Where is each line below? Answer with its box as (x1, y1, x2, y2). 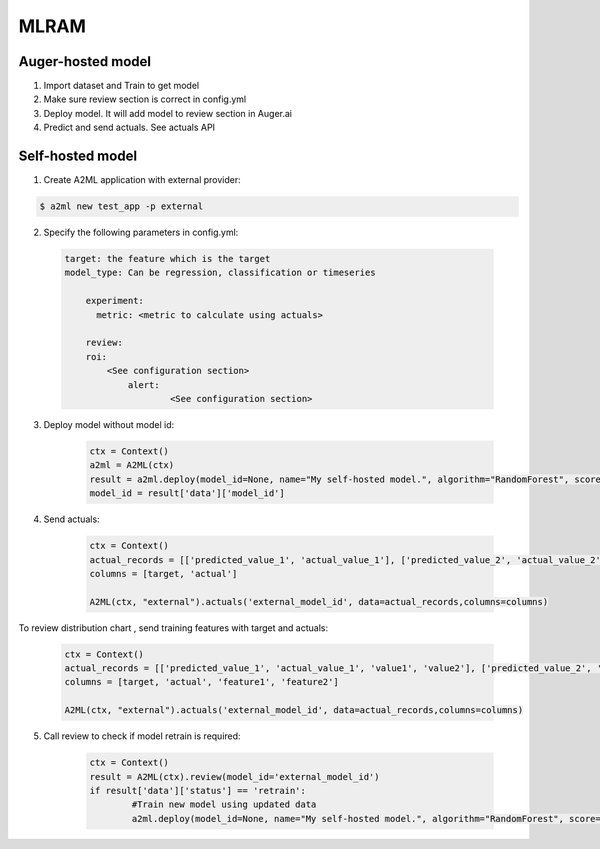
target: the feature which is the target (64, 253, 271, 265)
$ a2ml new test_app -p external (39, 201, 204, 212)
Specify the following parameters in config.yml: (43, 226, 239, 239)
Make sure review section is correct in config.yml (43, 93, 247, 105)
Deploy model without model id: (43, 418, 175, 430)
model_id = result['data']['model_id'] (89, 488, 285, 499)
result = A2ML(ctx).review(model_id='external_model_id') (89, 771, 380, 782)
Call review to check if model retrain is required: (43, 730, 241, 742)
